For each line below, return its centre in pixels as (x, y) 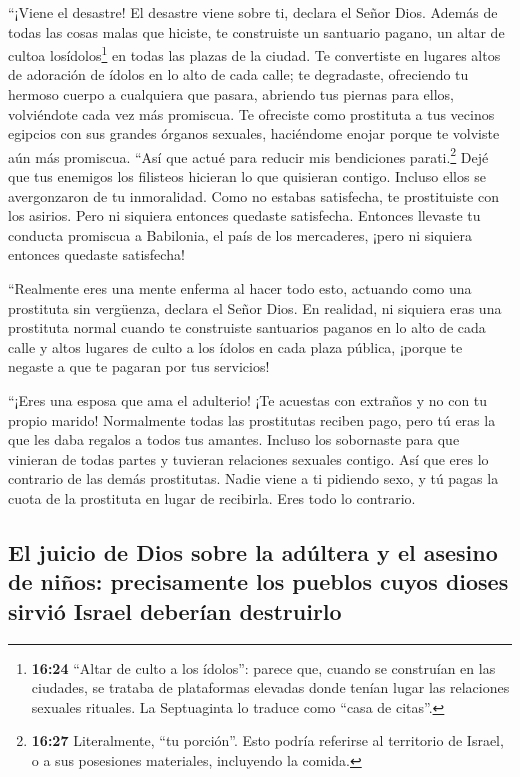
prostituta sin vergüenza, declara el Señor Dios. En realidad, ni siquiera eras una (255, 307)
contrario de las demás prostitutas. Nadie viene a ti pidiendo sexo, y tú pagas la (253, 478)
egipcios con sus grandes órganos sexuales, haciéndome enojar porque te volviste (254, 133)
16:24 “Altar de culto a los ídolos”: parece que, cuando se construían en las (263, 667)
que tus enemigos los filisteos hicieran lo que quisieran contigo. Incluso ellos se (247, 176)
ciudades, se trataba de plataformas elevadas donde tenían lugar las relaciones (270, 687)
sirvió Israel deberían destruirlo (175, 610)
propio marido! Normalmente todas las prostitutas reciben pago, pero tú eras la (252, 419)
